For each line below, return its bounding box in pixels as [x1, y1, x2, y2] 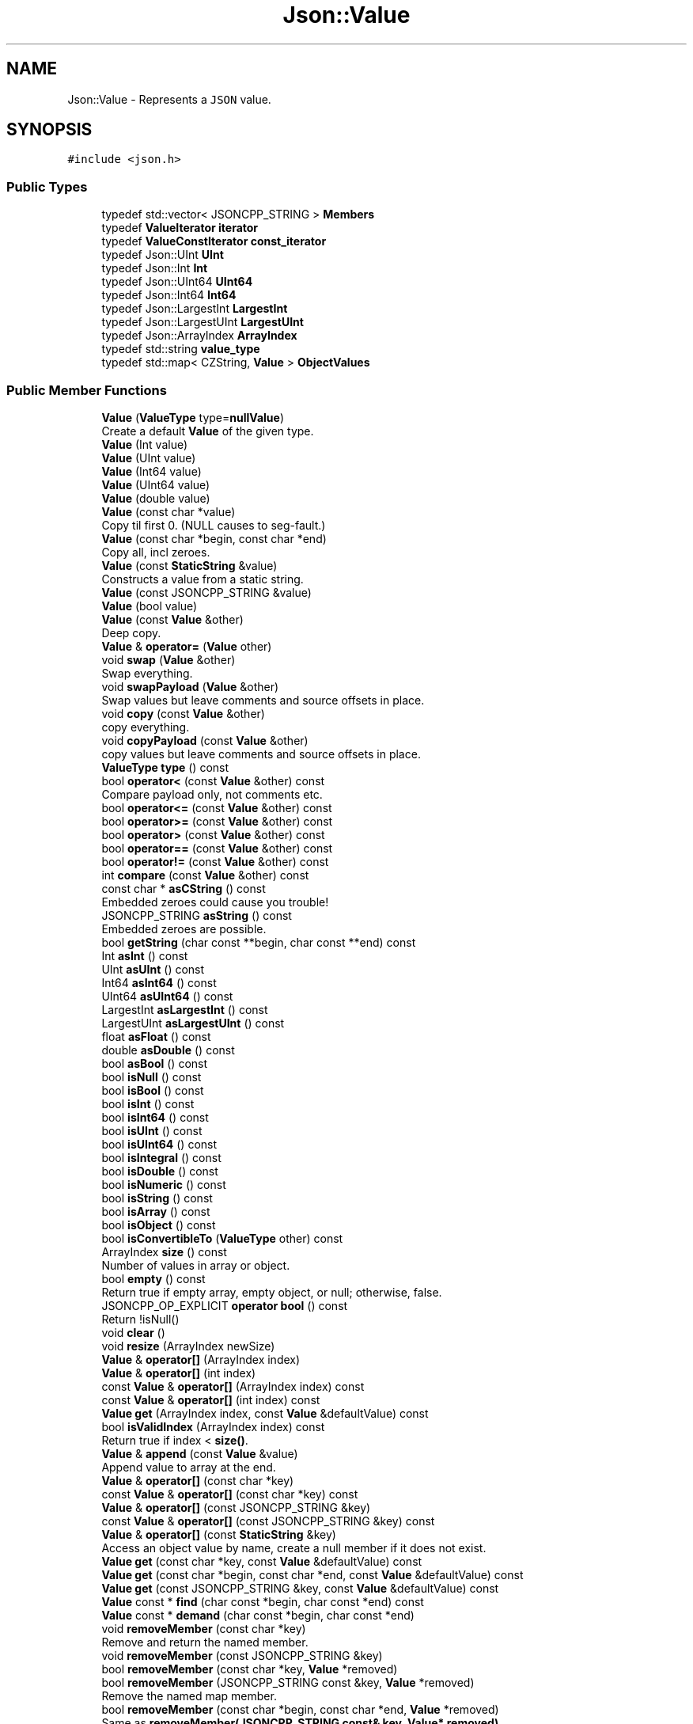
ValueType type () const [101, 760, 229, 774]
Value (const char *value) [101, 504, 236, 518]
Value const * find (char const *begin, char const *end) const [101, 1594, 424, 1608]
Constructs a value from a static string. [101, 572, 304, 586]
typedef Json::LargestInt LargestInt [101, 302, 288, 316]
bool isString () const [101, 1190, 213, 1205]
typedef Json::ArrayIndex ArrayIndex [101, 328, 297, 343]
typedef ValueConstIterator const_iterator [101, 234, 327, 249]
